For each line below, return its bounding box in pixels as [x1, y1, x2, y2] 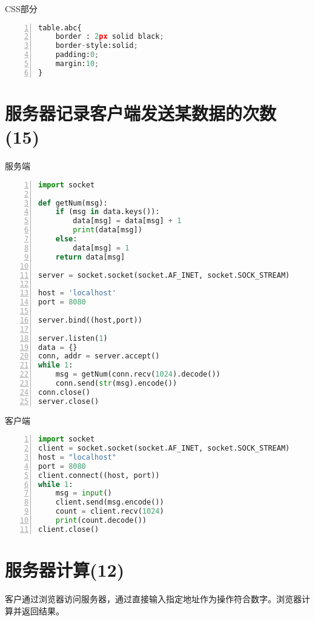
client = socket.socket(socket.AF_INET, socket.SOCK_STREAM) [38, 444, 290, 453]
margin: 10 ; [55, 59, 99, 69]
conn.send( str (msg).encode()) [55, 379, 177, 388]
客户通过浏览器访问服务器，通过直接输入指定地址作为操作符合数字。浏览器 [5, 592, 302, 605]
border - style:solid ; [55, 41, 138, 50]
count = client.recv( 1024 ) [55, 507, 164, 516]
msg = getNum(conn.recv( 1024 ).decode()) [55, 370, 220, 379]
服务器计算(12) [5, 557, 125, 582]
